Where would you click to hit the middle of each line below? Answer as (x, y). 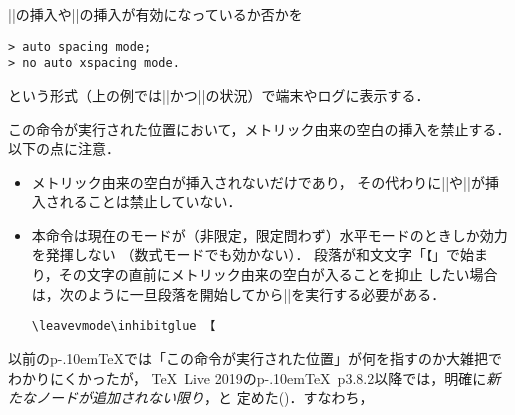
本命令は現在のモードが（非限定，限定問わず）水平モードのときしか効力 (269, 234)
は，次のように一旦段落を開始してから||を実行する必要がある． (238, 293)
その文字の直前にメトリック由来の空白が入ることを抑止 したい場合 (278, 274)
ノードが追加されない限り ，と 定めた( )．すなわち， (204, 397)
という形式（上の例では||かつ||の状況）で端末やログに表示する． (219, 94)
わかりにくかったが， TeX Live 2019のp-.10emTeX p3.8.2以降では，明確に (247, 377)
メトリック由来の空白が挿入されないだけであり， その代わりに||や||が (258, 181)
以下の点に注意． (64, 148)
